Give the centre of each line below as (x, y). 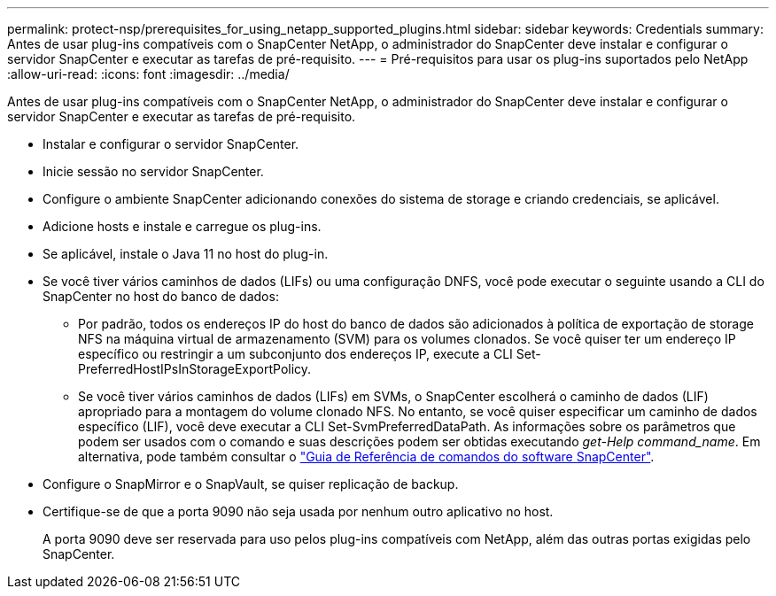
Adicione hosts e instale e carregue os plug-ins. (182, 226)
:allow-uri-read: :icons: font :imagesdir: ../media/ (148, 74)
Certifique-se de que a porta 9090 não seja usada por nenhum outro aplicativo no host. (298, 511)
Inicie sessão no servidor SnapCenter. (153, 171)
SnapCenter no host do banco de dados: (161, 296)
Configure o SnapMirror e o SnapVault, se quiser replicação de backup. (251, 484)
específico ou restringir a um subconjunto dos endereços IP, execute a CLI (295, 354)
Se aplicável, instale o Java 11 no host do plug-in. (186, 254)
